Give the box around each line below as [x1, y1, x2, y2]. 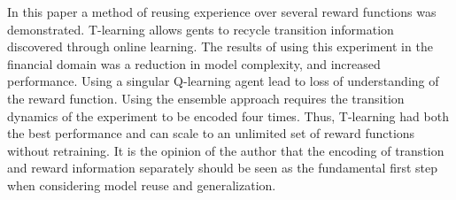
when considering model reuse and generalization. [7, 175, 276, 194]
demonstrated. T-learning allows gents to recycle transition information [7, 19, 394, 38]
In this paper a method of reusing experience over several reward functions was [7, 3, 437, 20]
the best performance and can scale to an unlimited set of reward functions [7, 124, 415, 142]
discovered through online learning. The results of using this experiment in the [7, 37, 433, 56]
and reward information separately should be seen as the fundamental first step [7, 158, 438, 177]
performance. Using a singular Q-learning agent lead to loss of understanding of [7, 72, 439, 90]
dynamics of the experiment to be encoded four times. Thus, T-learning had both [7, 106, 449, 125]
